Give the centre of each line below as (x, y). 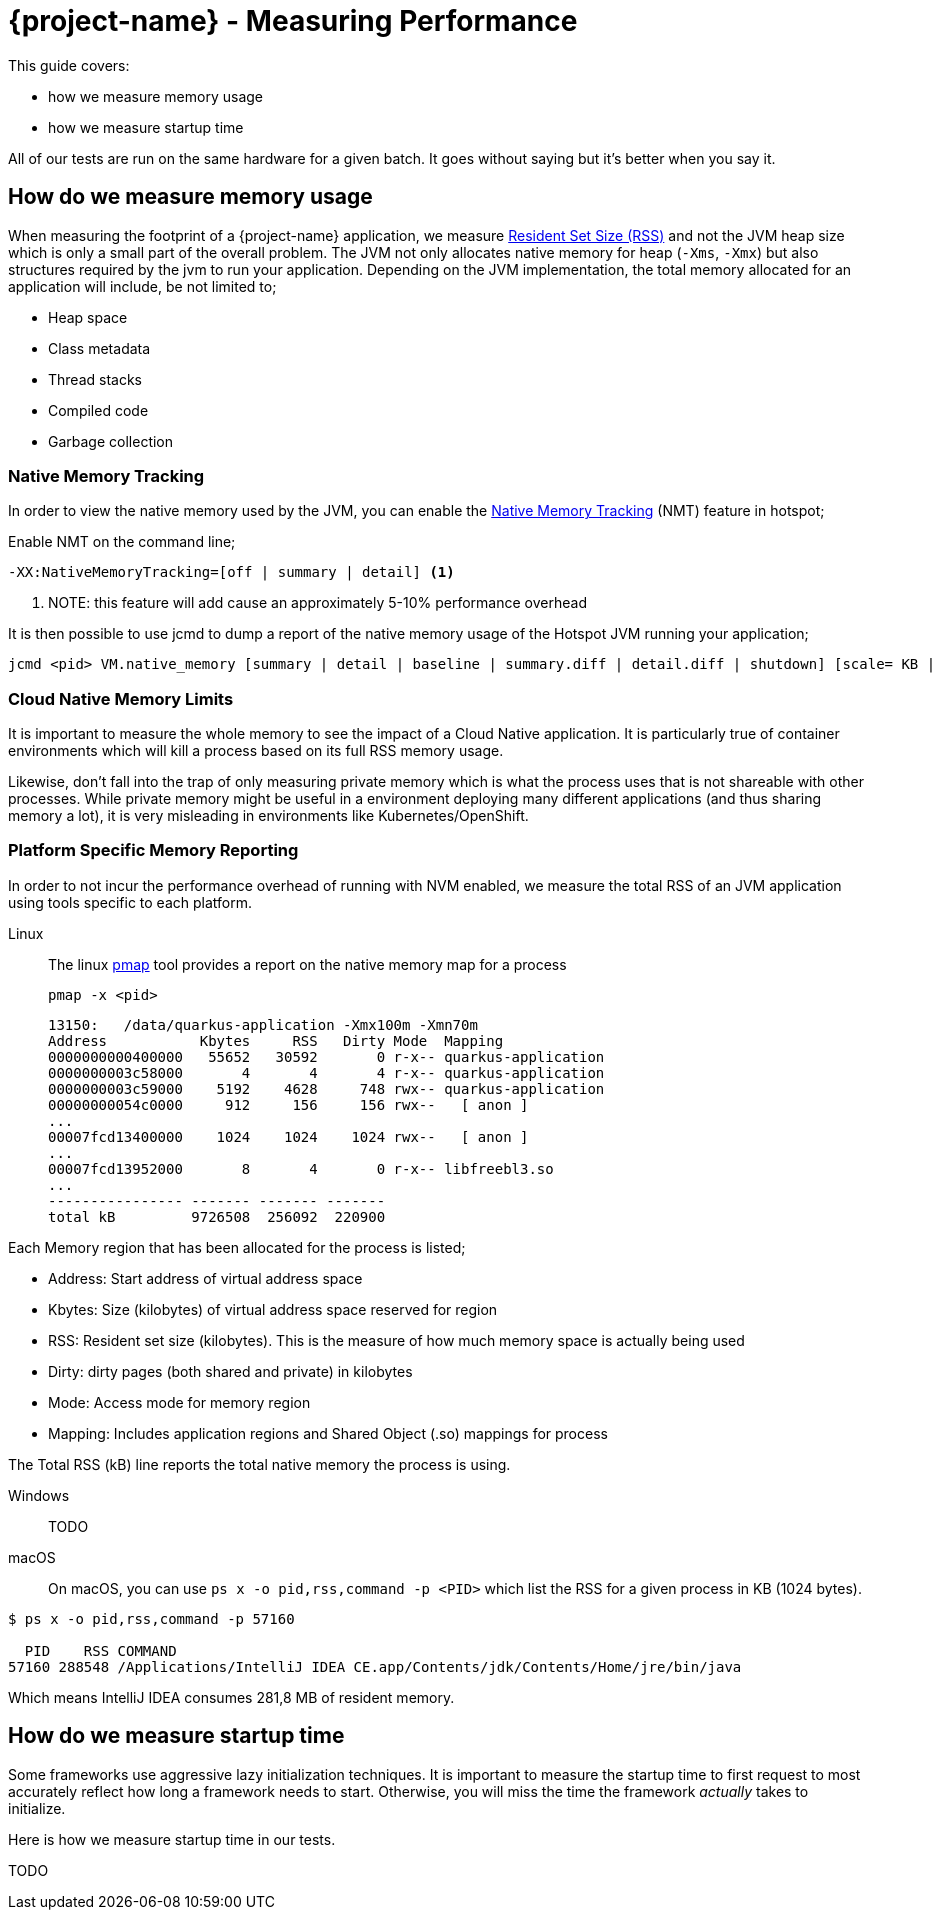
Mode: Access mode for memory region (179, 1402)
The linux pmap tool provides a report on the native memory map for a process (307, 964)
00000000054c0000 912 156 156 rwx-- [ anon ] (288, 1104)
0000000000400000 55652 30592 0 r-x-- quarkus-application (326, 1056)
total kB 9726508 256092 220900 (217, 1216)
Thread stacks (95, 379)
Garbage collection (111, 441)
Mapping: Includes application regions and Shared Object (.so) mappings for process (328, 1433)
